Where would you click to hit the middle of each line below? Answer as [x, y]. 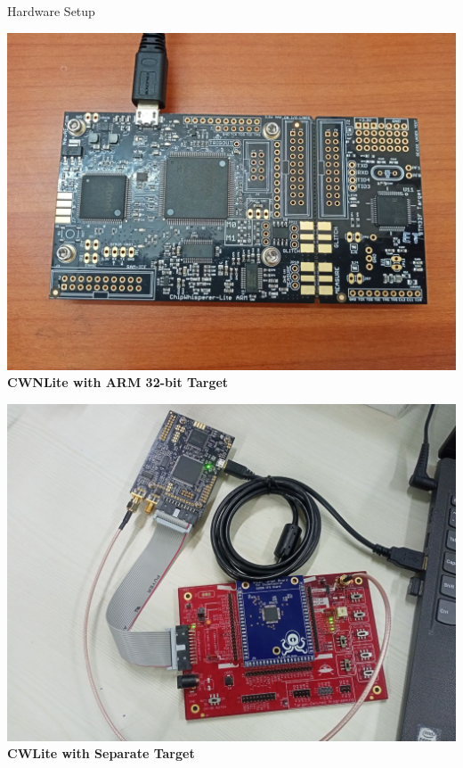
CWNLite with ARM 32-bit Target [118, 382]
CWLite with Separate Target [101, 753]
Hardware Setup [51, 11]
